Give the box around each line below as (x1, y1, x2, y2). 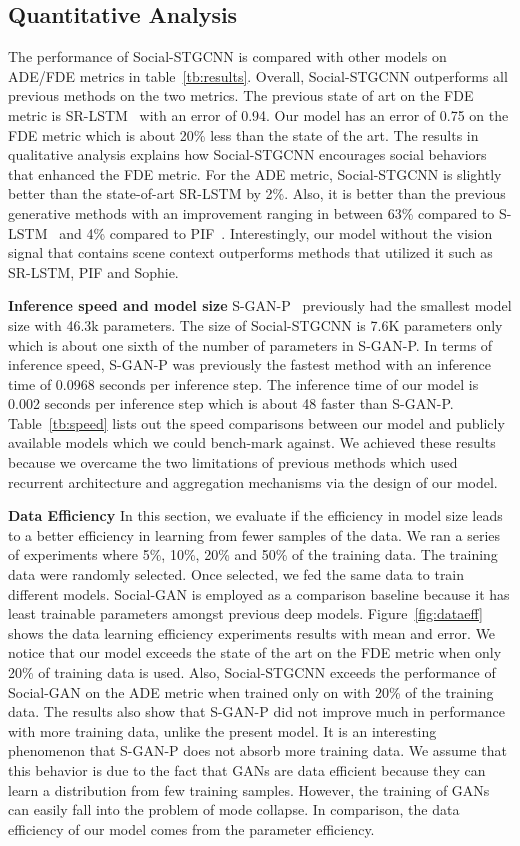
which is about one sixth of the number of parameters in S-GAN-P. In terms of (8, 334, 493, 355)
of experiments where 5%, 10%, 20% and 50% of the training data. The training (8, 544, 498, 565)
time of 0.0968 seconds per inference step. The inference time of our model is (8, 373, 479, 394)
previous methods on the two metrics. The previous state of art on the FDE (8, 85, 474, 106)
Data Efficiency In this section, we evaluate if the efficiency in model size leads (8, 505, 503, 526)
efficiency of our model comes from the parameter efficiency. (8, 818, 375, 839)
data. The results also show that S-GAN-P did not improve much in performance (8, 701, 505, 722)
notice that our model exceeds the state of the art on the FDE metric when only (8, 642, 502, 663)
